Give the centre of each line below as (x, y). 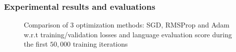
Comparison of (46, 25)
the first (36, 44)
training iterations (100, 44)
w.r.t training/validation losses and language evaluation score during (128, 34)
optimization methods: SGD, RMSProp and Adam (153, 25)
